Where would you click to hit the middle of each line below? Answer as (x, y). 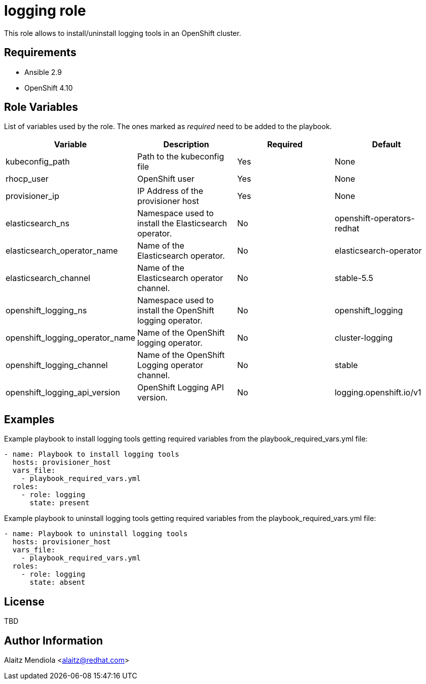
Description (186, 145)
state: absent (57, 582)
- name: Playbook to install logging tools (92, 454)
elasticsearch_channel (48, 278)
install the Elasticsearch (182, 224)
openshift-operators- (375, 218)
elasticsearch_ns (37, 224)
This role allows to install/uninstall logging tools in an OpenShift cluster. (123, 33)
